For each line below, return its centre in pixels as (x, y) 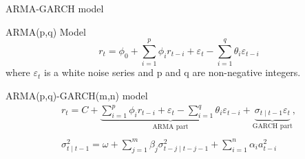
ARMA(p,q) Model (46, 31)
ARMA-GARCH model (55, 8)
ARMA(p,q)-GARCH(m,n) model (77, 95)
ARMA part (170, 126)
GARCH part (272, 126)
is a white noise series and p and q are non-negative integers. (172, 72)
